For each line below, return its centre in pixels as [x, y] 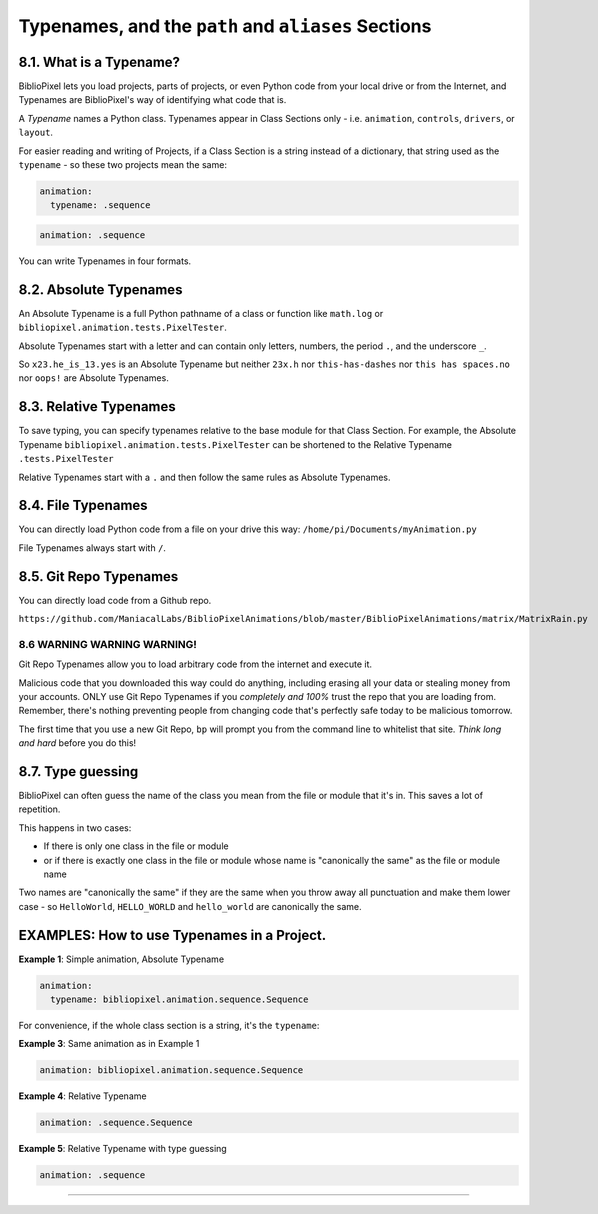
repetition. [39, 809]
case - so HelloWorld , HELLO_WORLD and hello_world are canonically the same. [190, 906]
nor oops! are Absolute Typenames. [93, 378]
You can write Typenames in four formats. [105, 261]
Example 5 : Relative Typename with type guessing [122, 1149]
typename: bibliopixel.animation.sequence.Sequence [179, 999]
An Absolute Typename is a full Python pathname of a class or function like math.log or [201, 313]
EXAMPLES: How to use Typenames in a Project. [172, 935]
